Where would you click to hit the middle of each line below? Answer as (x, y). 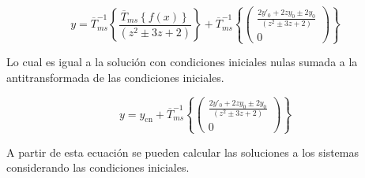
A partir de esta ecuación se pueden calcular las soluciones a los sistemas (183, 152)
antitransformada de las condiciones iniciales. (115, 77)
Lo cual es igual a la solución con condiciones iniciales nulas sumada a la (182, 62)
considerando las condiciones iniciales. (98, 167)
